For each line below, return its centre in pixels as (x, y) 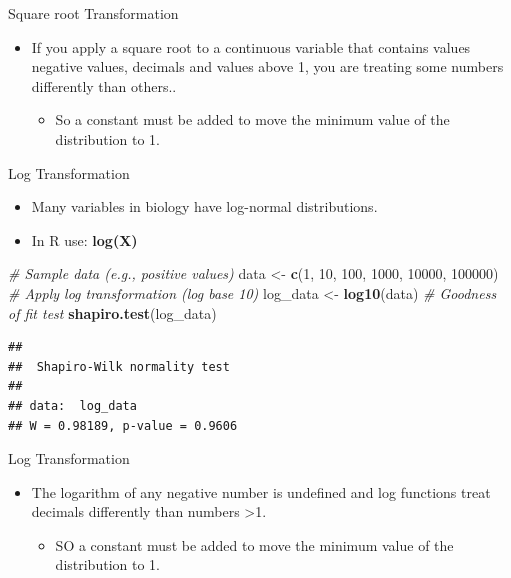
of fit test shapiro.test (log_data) (112, 312)
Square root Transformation (93, 13)
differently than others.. (104, 85)
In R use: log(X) (84, 239)
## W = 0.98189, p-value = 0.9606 (123, 425)
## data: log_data (72, 405)
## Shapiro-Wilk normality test (119, 366)
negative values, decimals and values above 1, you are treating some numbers (267, 66)
